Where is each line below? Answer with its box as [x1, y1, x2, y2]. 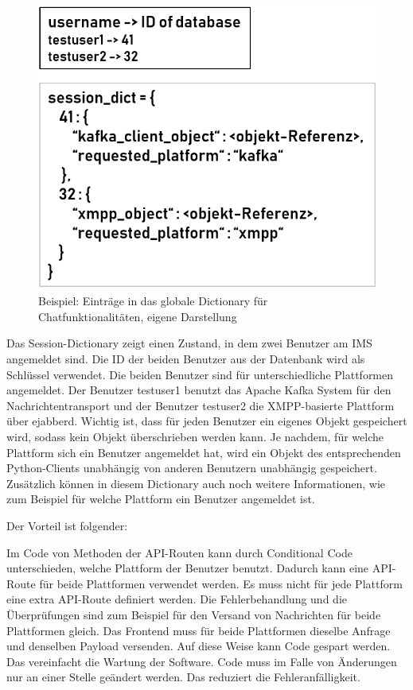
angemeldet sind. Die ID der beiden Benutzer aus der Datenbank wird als [6, 351, 365, 367]
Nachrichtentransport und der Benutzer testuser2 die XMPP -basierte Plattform [6, 397, 395, 413]
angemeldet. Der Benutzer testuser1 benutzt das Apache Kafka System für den [6, 382, 392, 398]
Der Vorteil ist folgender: [6, 517, 128, 533]
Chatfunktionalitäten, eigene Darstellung [38, 308, 237, 324]
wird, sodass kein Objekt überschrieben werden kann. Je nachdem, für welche [6, 428, 384, 445]
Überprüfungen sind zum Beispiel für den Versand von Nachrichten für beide [6, 606, 381, 622]
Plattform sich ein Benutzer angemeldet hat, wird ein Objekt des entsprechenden [6, 444, 401, 460]
